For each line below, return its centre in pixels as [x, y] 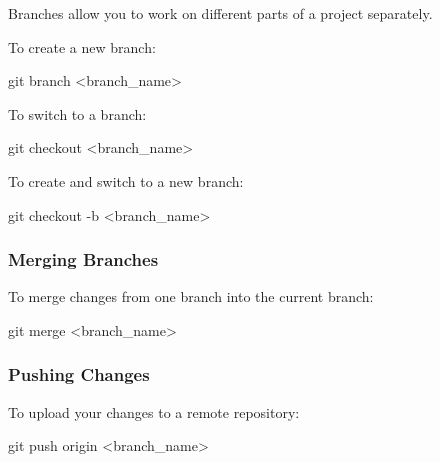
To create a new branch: [82, 46]
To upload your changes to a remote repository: [154, 411]
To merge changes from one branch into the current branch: [191, 296]
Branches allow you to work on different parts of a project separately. [220, 13]
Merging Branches [83, 259]
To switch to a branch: [77, 113]
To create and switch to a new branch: [126, 180]
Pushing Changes [79, 374]
